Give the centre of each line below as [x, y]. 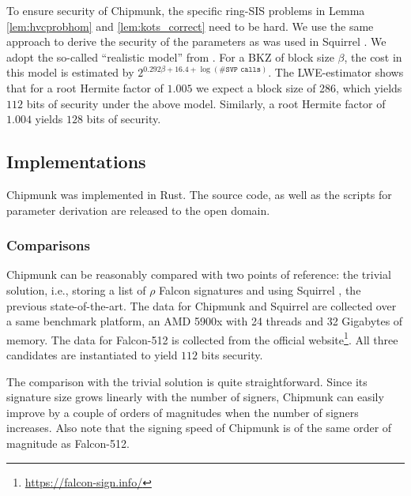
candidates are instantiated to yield [92, 354]
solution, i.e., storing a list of [76, 289]
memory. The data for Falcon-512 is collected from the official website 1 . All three [202, 338]
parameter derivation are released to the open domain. [138, 210]
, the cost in [373, 56]
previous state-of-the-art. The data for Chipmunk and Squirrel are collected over [202, 305]
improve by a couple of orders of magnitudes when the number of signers [183, 412]
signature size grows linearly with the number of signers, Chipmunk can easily [195, 397]
